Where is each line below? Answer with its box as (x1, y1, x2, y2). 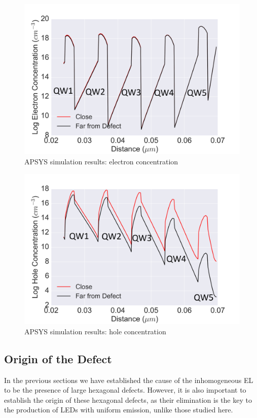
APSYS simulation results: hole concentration (24, 326, 166, 336)
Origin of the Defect (4, 351, 112, 366)
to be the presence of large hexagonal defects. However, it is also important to (4, 385, 246, 395)
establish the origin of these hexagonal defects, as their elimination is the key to (4, 394, 252, 405)
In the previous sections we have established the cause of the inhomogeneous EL (4, 374, 253, 385)
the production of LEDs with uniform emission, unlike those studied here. (4, 404, 233, 415)
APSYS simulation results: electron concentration (24, 156, 178, 167)
